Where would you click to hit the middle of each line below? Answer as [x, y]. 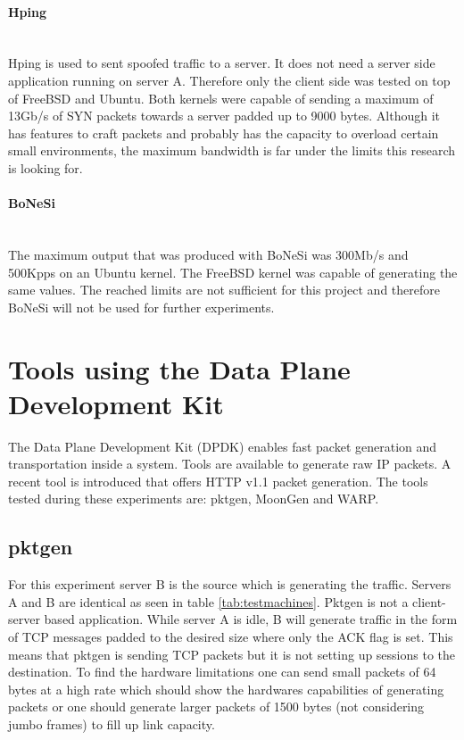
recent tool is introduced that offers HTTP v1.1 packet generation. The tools [218, 481]
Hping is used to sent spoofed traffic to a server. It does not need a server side [222, 63]
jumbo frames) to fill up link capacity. [112, 723]
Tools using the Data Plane [179, 368]
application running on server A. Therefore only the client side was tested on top [229, 80]
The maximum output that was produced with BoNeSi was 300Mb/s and [208, 254]
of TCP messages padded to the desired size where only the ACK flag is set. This [231, 636]
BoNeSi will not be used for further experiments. [141, 307]
